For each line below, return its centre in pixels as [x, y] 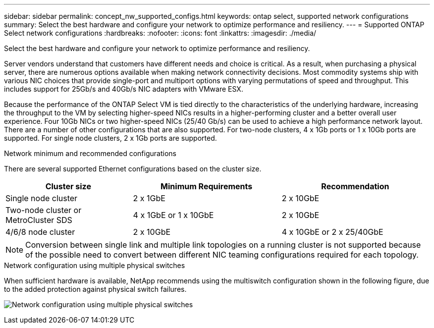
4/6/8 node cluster [40, 232]
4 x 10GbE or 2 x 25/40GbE [332, 232]
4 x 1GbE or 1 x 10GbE [173, 215]
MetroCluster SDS [39, 220]
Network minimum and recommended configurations [90, 153]
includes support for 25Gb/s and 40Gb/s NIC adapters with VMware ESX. [124, 89]
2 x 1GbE [149, 198]
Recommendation [355, 186]
